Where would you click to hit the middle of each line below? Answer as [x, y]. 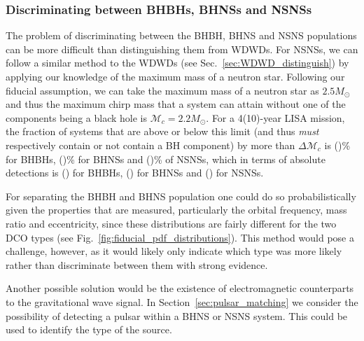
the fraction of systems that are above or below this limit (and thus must [162, 131]
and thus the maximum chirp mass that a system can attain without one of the [176, 104]
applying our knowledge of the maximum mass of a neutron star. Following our [175, 76]
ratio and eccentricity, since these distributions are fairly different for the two [171, 223]
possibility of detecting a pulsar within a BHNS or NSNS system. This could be [177, 315]
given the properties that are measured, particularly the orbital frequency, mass [176, 210]
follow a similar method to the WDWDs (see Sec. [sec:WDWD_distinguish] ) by [177, 63]
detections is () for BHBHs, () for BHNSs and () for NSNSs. [135, 173]
